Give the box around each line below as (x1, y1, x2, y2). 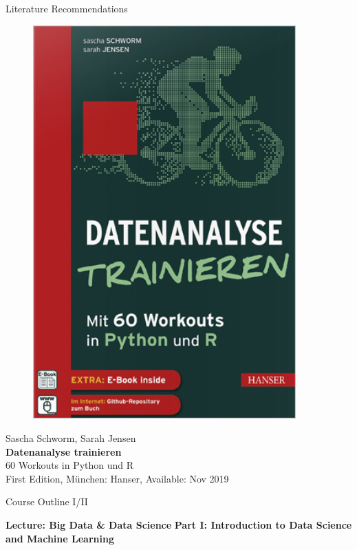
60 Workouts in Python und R (6, 458, 134, 472)
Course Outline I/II (6, 494, 88, 509)
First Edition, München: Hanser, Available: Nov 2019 (6, 471, 229, 485)
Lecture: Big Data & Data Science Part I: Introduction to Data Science (6, 517, 352, 531)
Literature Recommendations (6, 1, 128, 15)
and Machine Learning (6, 531, 114, 545)
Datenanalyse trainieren (6, 444, 122, 458)
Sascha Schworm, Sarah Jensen (6, 431, 136, 445)
